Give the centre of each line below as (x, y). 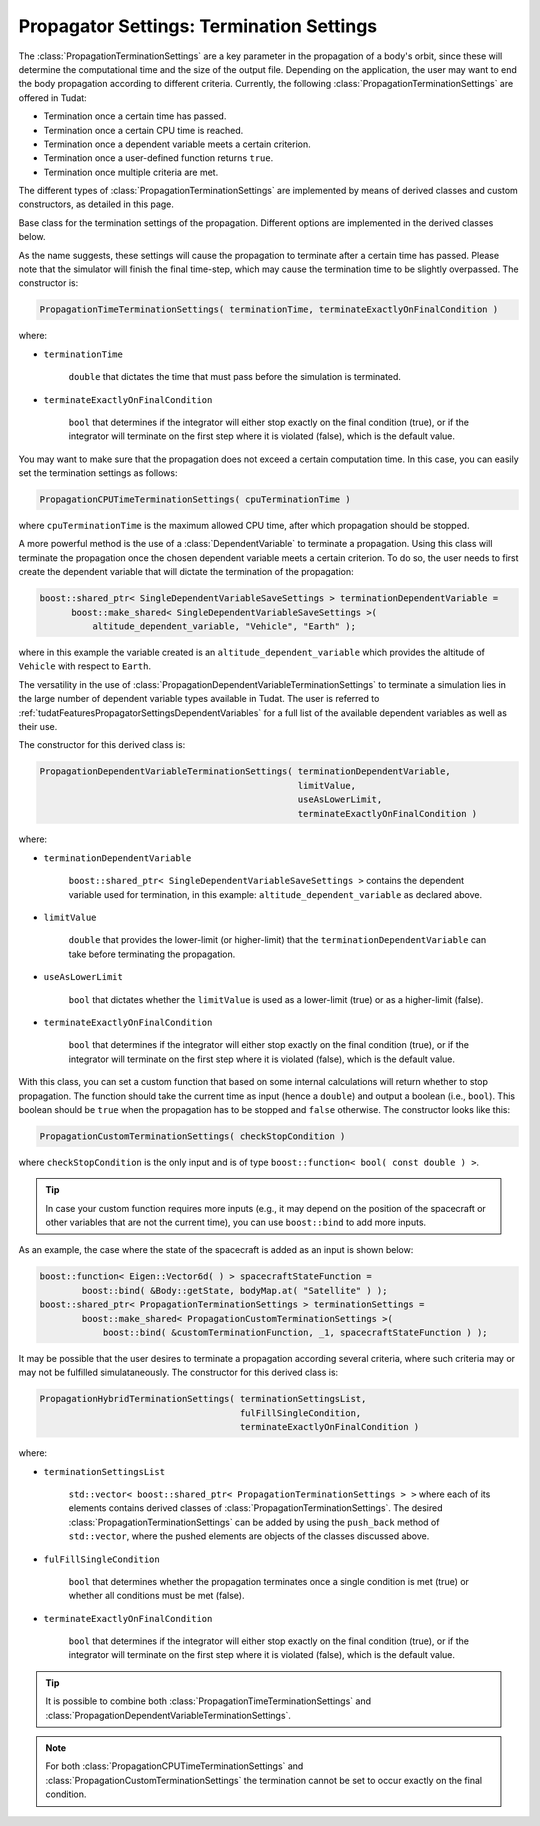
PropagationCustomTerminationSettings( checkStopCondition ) (192, 1136)
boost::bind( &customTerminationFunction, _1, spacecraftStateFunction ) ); (295, 1333)
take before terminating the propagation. (152, 954)
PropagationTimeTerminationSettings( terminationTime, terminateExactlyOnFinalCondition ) (269, 309)
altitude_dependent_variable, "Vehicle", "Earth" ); (224, 626)
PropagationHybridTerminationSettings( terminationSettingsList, (203, 1399)
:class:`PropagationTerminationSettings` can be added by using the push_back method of (254, 1522)
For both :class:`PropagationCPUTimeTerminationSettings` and (174, 1766)
